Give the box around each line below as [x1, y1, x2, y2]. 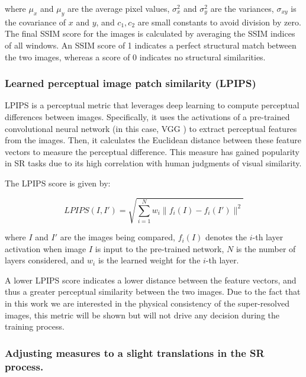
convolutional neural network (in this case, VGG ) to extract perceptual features [5, 122, 297, 134]
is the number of [236, 242, 296, 254]
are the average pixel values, [67, 2, 170, 14]
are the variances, [210, 2, 274, 14]
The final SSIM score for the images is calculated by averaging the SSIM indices [5, 27, 295, 40]
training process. [5, 320, 65, 333]
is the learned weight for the [98, 254, 201, 266]
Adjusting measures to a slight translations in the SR [5, 345, 265, 360]
